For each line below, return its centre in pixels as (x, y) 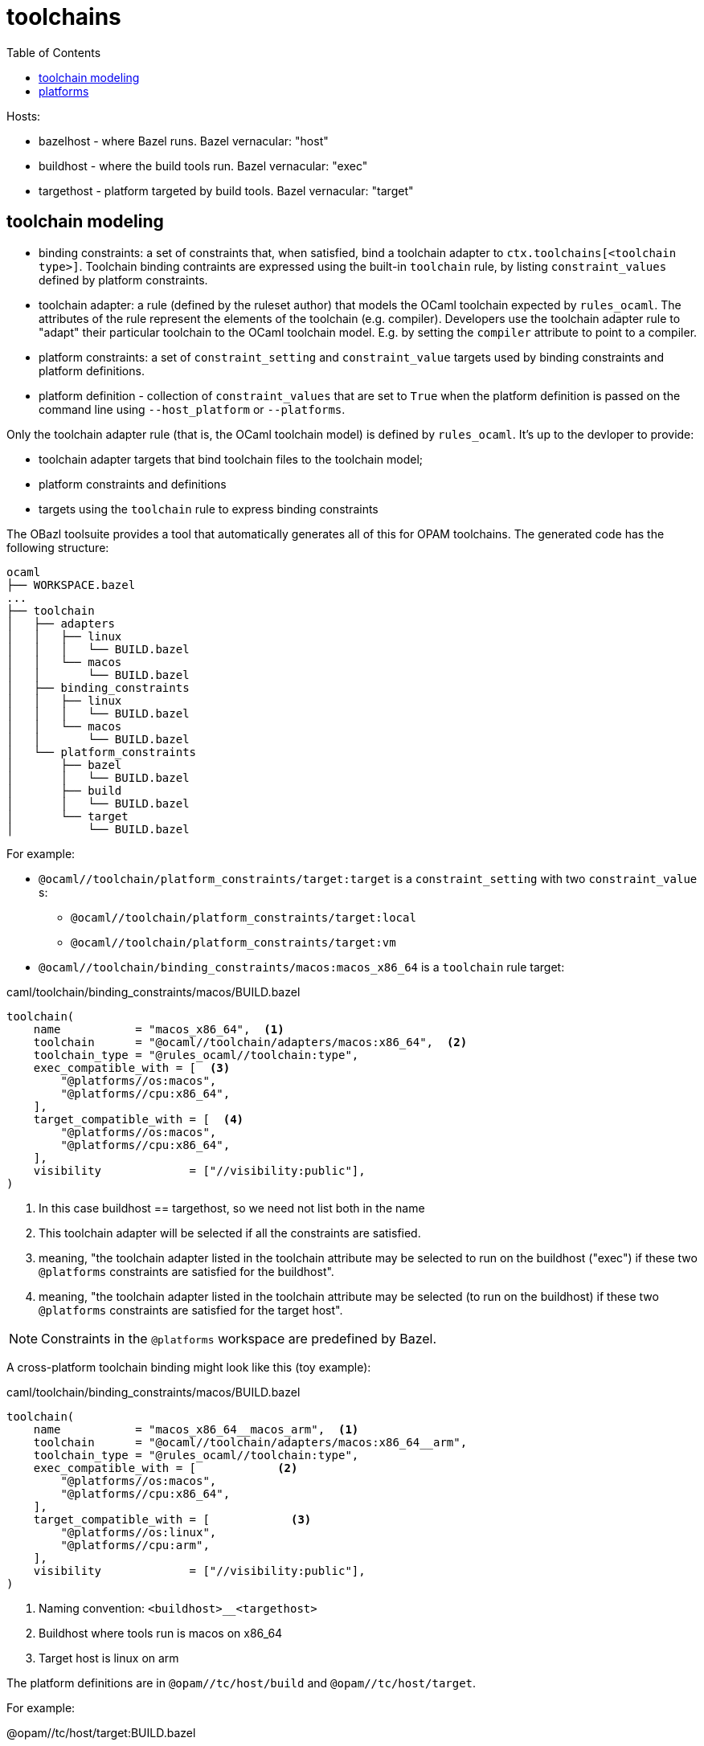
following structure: (58, 547)
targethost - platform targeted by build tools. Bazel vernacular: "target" (226, 190)
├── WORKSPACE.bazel (71, 585)
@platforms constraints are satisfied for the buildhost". (186, 1271)
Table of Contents (54, 52)
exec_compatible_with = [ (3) (132, 1067)
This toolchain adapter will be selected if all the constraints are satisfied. (230, 1233)
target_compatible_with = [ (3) (172, 1519)
